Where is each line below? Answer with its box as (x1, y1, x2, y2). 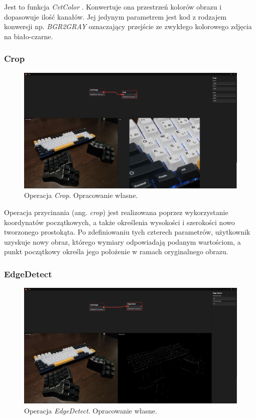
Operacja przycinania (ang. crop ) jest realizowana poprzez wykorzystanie (4, 207, 228, 217)
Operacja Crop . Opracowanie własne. (24, 190, 138, 200)
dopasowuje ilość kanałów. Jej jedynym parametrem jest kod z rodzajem (4, 11, 227, 22)
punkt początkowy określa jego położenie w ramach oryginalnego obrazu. (4, 246, 228, 257)
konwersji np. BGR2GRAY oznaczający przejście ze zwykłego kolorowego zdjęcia (4, 21, 252, 32)
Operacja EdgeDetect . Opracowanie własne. (24, 405, 157, 415)
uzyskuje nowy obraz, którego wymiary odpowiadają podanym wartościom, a (4, 236, 241, 247)
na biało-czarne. (4, 31, 53, 41)
